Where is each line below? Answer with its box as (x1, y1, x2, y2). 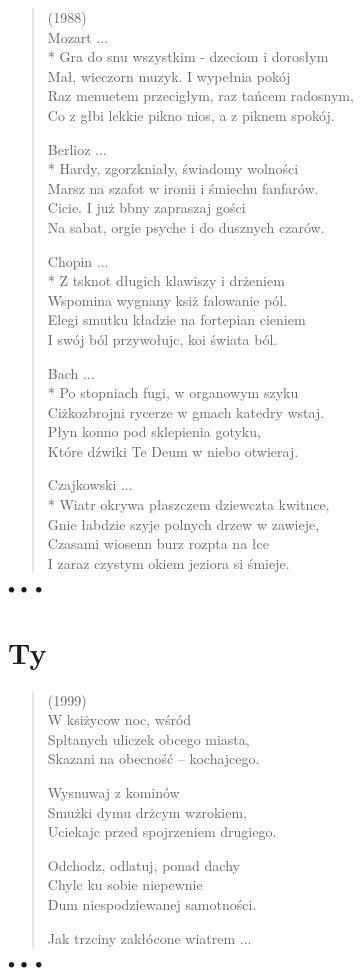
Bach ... (47, 362, 95, 383)
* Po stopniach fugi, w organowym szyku (47, 382, 299, 403)
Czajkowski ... (47, 474, 133, 495)
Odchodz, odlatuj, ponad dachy (47, 854, 240, 875)
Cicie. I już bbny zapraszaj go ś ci (47, 197, 246, 218)
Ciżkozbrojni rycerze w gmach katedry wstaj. (47, 401, 325, 422)
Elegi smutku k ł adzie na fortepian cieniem (47, 309, 306, 330)
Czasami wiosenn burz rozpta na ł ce (47, 533, 269, 554)
